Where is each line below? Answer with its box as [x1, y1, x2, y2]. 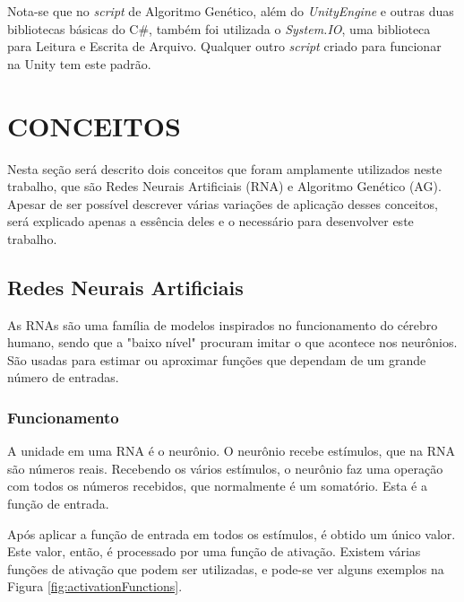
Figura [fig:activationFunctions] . [7, 577, 183, 596]
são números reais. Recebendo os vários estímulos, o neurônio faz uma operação [7, 458, 443, 477]
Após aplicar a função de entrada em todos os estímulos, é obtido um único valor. [7, 524, 456, 543]
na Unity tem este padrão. [7, 54, 151, 73]
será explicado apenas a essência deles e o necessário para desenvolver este [7, 212, 414, 231]
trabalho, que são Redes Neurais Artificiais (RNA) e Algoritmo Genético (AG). [7, 177, 442, 196]
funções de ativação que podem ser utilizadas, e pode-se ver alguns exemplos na [7, 559, 444, 578]
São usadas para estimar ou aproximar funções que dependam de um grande [7, 350, 426, 369]
